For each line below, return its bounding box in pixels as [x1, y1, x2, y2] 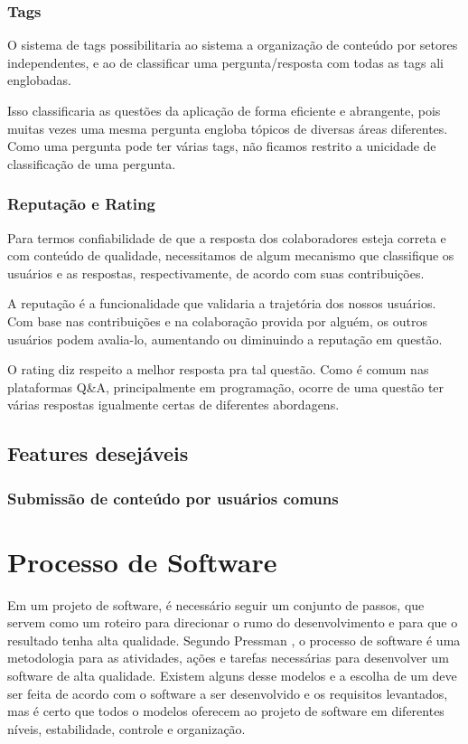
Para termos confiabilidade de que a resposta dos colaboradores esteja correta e [7, 228, 446, 247]
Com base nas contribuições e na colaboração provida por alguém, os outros [7, 311, 427, 330]
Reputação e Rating [7, 193, 155, 215]
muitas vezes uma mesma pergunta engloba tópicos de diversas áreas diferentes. [7, 118, 448, 137]
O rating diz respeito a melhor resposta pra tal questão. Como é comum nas [7, 360, 429, 379]
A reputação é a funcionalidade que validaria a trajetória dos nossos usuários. [7, 294, 436, 313]
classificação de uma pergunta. [7, 154, 176, 173]
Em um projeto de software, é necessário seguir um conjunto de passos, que [7, 595, 425, 614]
